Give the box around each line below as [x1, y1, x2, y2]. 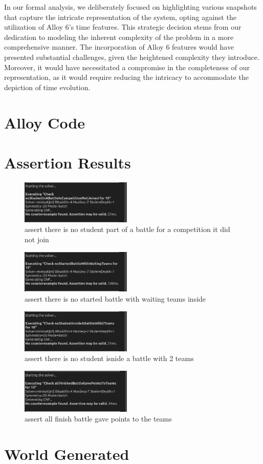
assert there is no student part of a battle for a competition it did [25, 224, 230, 235]
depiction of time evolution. [4, 81, 91, 92]
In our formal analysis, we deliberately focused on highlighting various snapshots [4, 2, 257, 12]
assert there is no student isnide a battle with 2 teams [25, 353, 194, 364]
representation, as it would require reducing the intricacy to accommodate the [4, 72, 249, 82]
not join [25, 234, 49, 244]
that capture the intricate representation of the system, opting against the [4, 11, 236, 22]
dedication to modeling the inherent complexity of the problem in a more [4, 31, 234, 42]
